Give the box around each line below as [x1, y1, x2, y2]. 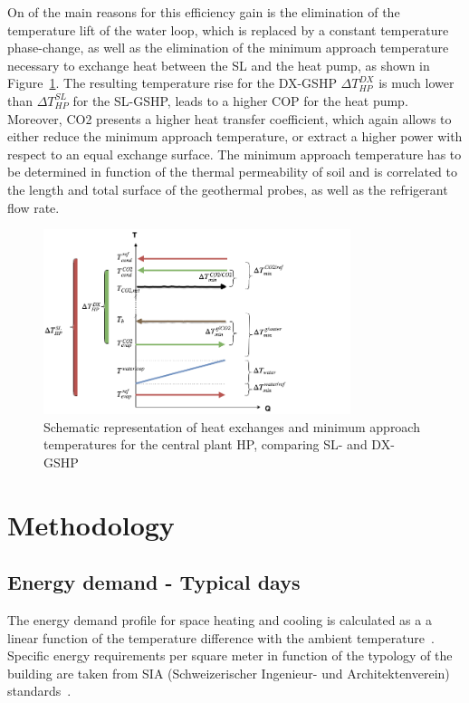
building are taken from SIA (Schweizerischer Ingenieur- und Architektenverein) [7, 663, 450, 682]
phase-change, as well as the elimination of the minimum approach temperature [7, 38, 449, 57]
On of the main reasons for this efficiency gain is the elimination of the [7, 3, 400, 21]
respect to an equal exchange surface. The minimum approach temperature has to [7, 144, 462, 163]
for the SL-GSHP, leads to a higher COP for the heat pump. [72, 91, 408, 110]
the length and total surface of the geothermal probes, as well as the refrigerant [7, 179, 448, 198]
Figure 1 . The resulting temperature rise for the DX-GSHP [7, 73, 337, 92]
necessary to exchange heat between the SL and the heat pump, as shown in [7, 55, 430, 74]
